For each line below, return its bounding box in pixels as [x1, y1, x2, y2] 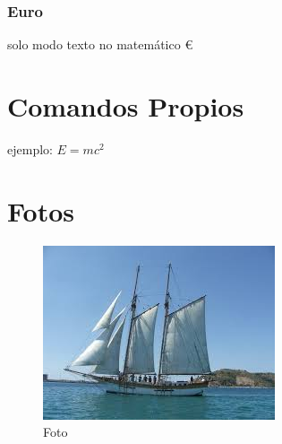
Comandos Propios [7, 88, 244, 124]
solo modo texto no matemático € [7, 35, 193, 54]
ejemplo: [7, 139, 53, 158]
